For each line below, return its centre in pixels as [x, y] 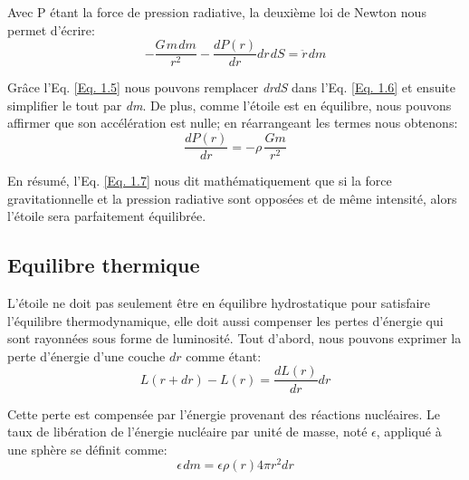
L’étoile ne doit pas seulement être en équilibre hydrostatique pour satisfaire [219, 303]
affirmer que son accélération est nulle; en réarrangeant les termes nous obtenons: [233, 123]
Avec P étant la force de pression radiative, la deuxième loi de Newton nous [217, 12]
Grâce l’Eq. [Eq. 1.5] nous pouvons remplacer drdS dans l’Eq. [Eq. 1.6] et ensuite [232, 87]
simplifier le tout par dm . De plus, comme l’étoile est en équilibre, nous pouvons [230, 105]
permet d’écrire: [51, 29]
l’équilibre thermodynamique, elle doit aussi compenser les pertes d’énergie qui [225, 320]
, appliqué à [409, 432]
